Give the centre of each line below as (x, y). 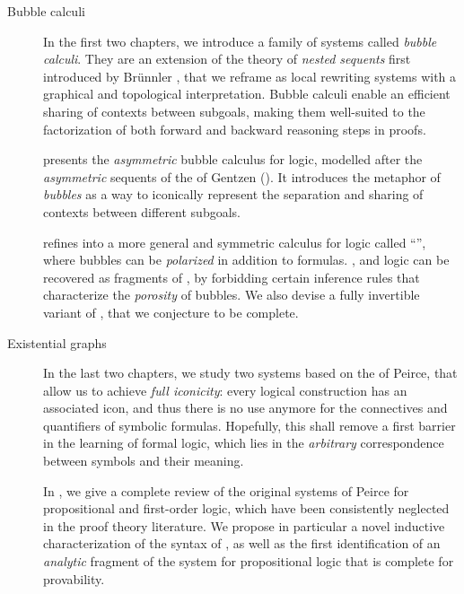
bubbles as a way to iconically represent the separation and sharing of (233, 194)
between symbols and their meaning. (144, 461)
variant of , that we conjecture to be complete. (171, 312)
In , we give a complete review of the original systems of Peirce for (226, 490)
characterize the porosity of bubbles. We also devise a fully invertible (232, 295)
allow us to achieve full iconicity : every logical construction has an (225, 390)
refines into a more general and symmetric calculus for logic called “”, (235, 242)
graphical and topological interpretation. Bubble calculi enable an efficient (247, 94)
